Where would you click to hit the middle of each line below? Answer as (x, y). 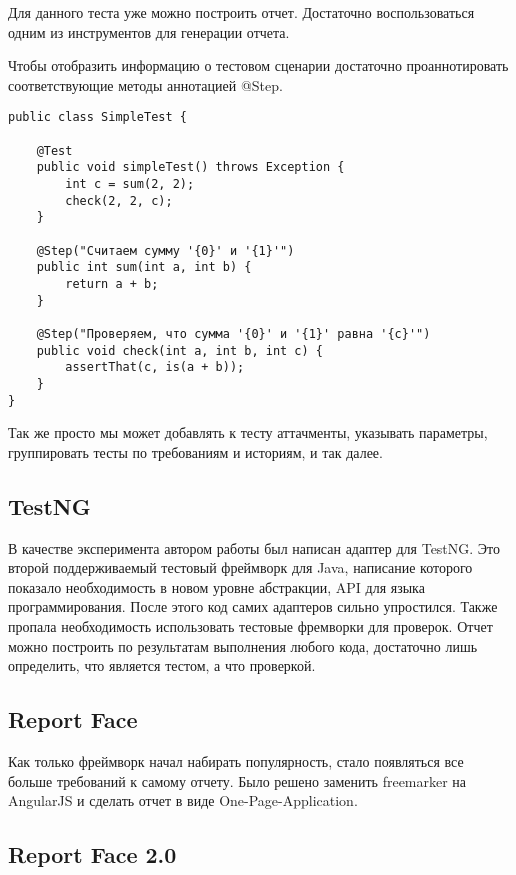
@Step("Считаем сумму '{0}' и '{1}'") (165, 250)
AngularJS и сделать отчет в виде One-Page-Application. (183, 800)
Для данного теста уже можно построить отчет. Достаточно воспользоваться (241, 12)
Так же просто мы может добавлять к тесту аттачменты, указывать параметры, (248, 432)
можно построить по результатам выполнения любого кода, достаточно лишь (243, 645)
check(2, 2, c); (119, 200)
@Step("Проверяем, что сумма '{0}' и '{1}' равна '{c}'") (233, 333)
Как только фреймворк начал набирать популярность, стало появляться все (236, 760)
